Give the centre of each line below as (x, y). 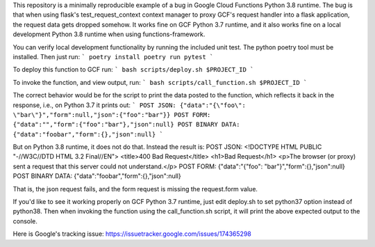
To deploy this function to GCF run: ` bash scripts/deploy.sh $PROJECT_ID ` (133, 70)
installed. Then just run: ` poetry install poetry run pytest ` (113, 56)
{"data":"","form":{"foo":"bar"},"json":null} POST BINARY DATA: (126, 125)
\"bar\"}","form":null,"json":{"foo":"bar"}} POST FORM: (112, 114)
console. (25, 221)
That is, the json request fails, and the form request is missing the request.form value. (135, 189)
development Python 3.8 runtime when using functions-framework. (109, 34)
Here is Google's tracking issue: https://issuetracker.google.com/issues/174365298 (132, 234)
